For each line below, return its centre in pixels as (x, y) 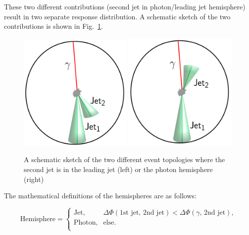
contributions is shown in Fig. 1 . (54, 26)
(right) (34, 179)
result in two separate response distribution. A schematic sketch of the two (117, 16)
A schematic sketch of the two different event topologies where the (124, 159)
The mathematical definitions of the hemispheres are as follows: (100, 196)
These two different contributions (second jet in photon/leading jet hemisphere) (125, 6)
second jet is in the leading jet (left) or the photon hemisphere (118, 169)
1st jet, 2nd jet (142, 213)
